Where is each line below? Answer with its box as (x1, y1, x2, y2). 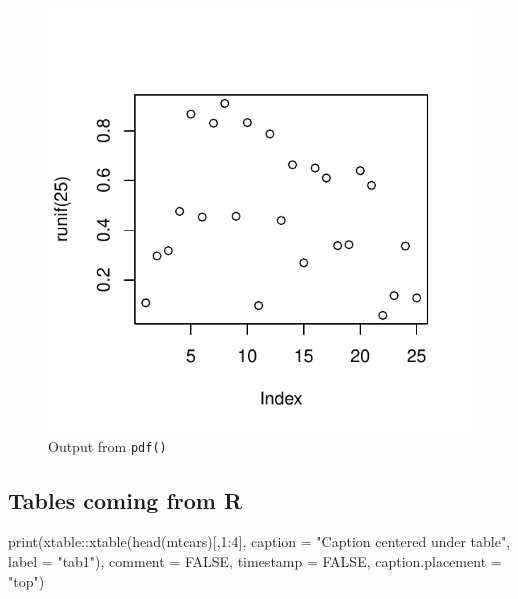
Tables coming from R (8, 484, 243, 515)
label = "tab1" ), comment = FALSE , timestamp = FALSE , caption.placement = (8, 551, 502, 572)
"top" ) (8, 570, 45, 591)
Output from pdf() (48, 435, 167, 456)
